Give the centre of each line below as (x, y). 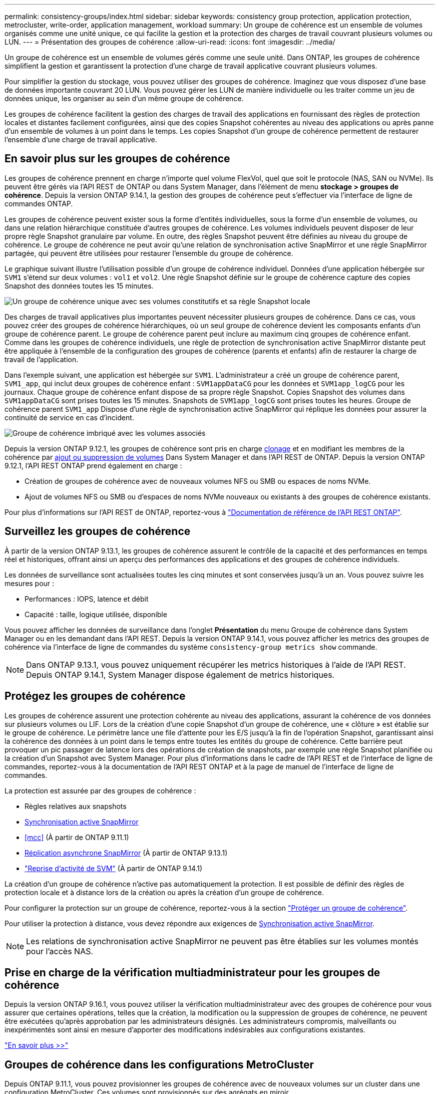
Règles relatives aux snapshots (76, 806)
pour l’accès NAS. (60, 951)
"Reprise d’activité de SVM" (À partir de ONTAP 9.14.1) (114, 868)
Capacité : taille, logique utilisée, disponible (96, 614)
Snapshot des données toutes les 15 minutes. (79, 286)
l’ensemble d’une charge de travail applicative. (81, 140)
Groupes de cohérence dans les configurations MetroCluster (159, 1064)
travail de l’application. (42, 359)
